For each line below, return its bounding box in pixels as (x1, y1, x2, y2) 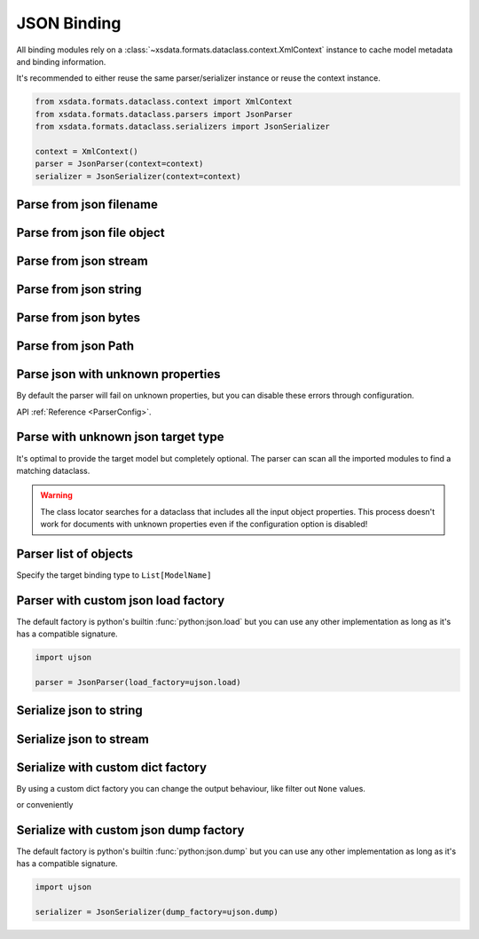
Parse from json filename (16, 197, 159, 212)
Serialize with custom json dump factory (16, 822, 245, 838)
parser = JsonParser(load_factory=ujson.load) (35, 677, 241, 688)
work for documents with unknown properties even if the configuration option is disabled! (40, 519, 368, 530)
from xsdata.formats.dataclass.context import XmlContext (35, 97, 293, 107)
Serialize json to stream (16, 731, 150, 746)
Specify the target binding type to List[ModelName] (16, 570, 212, 580)
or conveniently (16, 800, 74, 809)
